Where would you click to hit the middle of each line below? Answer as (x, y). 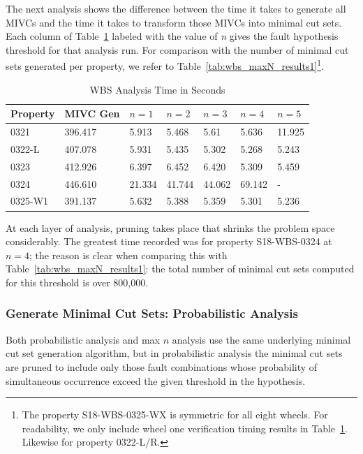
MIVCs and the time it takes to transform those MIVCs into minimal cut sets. (174, 22)
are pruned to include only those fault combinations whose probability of (162, 366)
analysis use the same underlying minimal (261, 339)
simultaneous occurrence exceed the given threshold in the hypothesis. (156, 380)
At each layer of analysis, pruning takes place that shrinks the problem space (170, 227)
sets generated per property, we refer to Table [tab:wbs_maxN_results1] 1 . (165, 65)
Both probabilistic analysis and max (83, 339)
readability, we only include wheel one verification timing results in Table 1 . (185, 428)
